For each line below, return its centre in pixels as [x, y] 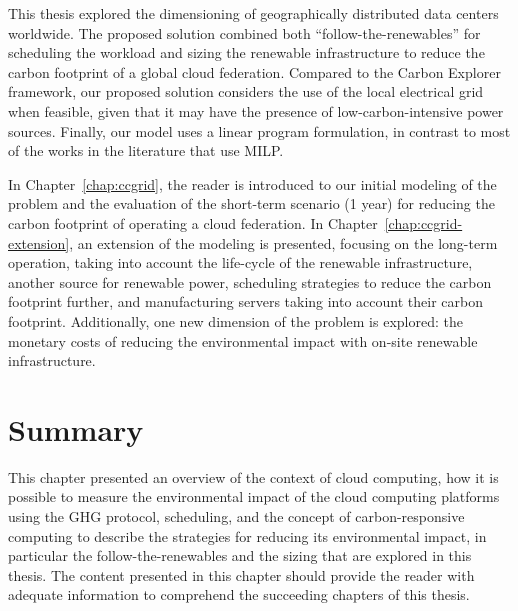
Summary [76, 428]
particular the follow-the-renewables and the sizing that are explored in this [240, 555]
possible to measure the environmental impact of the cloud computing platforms [254, 496]
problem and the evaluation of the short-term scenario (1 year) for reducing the [251, 203]
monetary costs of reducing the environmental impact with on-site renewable [243, 340]
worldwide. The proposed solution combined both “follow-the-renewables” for [244, 32]
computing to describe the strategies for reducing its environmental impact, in [247, 535]
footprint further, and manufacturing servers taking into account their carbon [245, 301]
